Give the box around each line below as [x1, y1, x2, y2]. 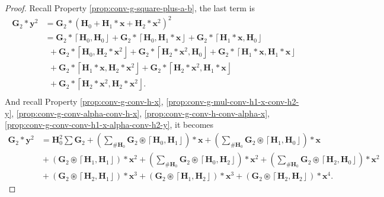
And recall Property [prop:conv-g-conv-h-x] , [5, 95, 164, 108]
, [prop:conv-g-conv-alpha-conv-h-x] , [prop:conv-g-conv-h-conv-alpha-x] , [11, 106, 270, 119]
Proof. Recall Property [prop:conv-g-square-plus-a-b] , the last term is [5, 2, 255, 14]
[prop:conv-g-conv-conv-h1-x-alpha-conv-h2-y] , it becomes [5, 118, 214, 131]
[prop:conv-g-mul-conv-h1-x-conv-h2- [166, 95, 299, 108]
